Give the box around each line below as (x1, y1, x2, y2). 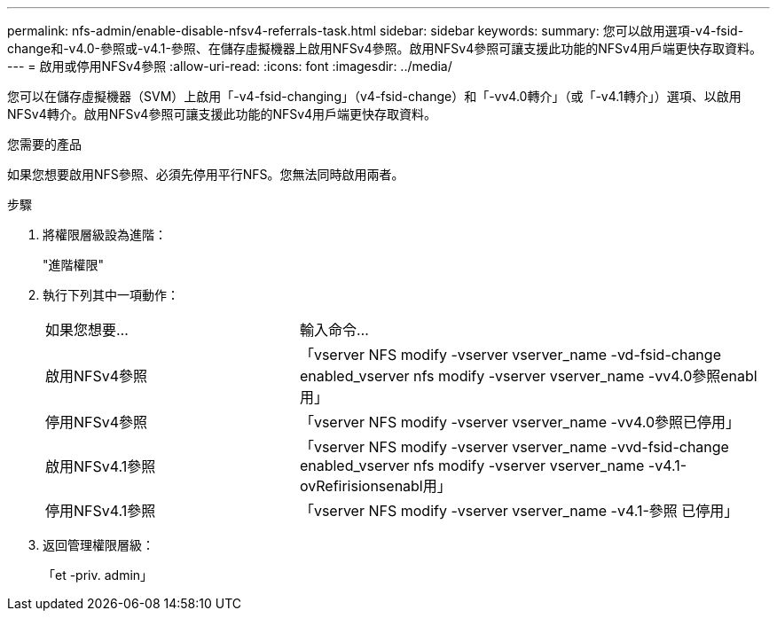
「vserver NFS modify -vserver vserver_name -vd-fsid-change (299, 346, 721, 364)
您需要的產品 (7, 137, 82, 152)
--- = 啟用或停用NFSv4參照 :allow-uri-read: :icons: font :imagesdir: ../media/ (7, 59, 452, 74)
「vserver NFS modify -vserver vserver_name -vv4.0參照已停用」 (299, 413, 740, 431)
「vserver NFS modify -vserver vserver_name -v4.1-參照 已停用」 (299, 502, 739, 520)
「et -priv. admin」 (43, 567, 153, 583)
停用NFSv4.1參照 (45, 502, 156, 520)
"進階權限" (43, 257, 105, 272)
